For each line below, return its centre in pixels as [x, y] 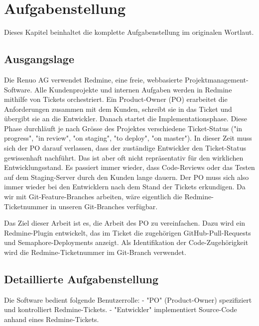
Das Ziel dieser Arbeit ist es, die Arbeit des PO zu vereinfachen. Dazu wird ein [125, 223]
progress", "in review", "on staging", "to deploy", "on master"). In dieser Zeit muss [128, 138]
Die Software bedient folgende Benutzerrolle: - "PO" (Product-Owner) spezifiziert [128, 299]
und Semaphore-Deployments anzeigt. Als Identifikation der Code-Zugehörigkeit [126, 242]
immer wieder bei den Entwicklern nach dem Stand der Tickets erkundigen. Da [125, 187]
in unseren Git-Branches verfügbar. [104, 206]
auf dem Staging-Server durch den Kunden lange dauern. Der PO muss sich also [127, 177]
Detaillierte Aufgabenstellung [81, 279]
